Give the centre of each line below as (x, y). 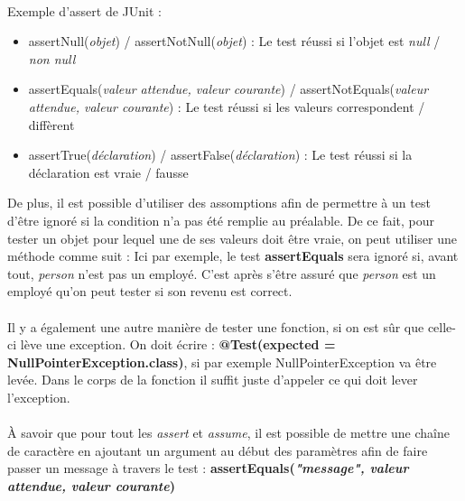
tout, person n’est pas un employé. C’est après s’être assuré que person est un (222, 273)
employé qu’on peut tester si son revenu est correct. (150, 291)
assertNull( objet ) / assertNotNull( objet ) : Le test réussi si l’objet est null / (234, 41)
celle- (442, 326)
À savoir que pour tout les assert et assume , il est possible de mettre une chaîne (229, 433)
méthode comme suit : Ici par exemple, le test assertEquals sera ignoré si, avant (233, 256)
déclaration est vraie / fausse (108, 172)
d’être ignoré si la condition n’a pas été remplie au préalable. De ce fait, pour (221, 220)
